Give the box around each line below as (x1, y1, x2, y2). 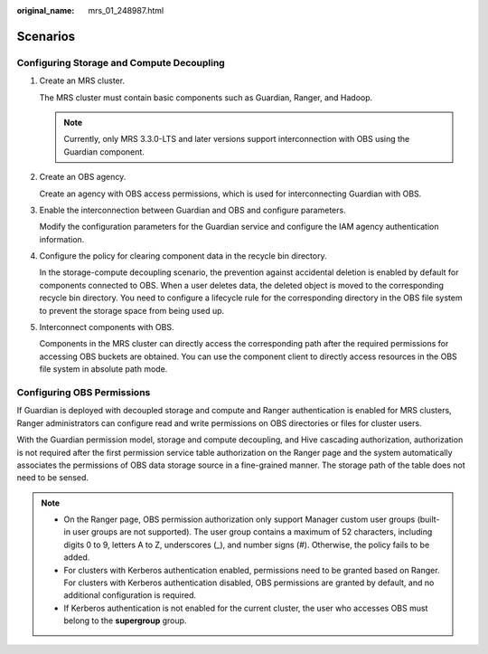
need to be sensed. (16, 472, 89, 483)
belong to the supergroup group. (63, 615, 187, 626)
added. (63, 552, 90, 563)
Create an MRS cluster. (39, 75, 126, 86)
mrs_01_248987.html (88, 5, 164, 15)
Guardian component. (63, 146, 145, 157)
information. (39, 233, 85, 244)
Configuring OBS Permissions (16, 385, 151, 398)
